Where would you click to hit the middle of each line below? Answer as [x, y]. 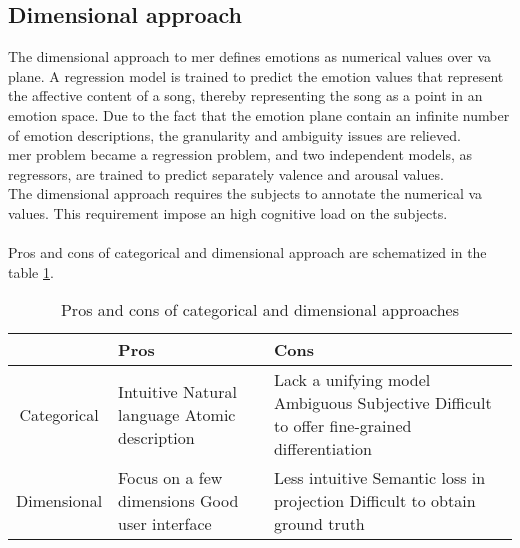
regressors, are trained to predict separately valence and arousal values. [226, 173]
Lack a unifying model [352, 380]
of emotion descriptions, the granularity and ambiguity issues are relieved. [234, 134]
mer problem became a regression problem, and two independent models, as [240, 154]
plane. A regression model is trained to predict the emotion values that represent [256, 75]
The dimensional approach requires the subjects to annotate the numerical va [245, 193]
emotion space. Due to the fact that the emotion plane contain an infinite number [259, 114]
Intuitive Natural [177, 391]
